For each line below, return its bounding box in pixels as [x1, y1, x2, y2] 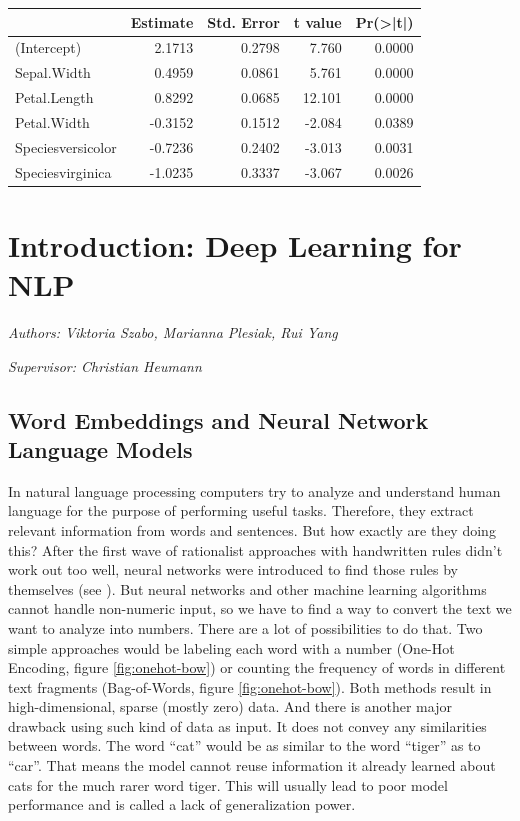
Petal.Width [15, 111, 90, 132]
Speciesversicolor [15, 136, 117, 157]
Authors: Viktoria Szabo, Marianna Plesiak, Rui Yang [8, 321, 338, 342]
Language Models [8, 433, 193, 464]
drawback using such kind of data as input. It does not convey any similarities [8, 715, 487, 736]
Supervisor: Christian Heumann [8, 355, 202, 376]
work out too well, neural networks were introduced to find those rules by [8, 559, 459, 580]
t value [293, 11, 342, 32]
